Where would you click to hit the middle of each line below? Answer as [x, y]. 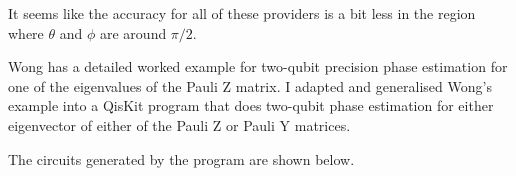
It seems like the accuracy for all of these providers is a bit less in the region [242, 13]
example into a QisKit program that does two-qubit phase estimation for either [251, 105]
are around [133, 32]
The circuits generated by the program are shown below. [181, 158]
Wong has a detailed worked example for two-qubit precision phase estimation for [258, 66]
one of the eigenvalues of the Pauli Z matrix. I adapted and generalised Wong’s [250, 85]
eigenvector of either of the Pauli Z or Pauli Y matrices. [179, 124]
